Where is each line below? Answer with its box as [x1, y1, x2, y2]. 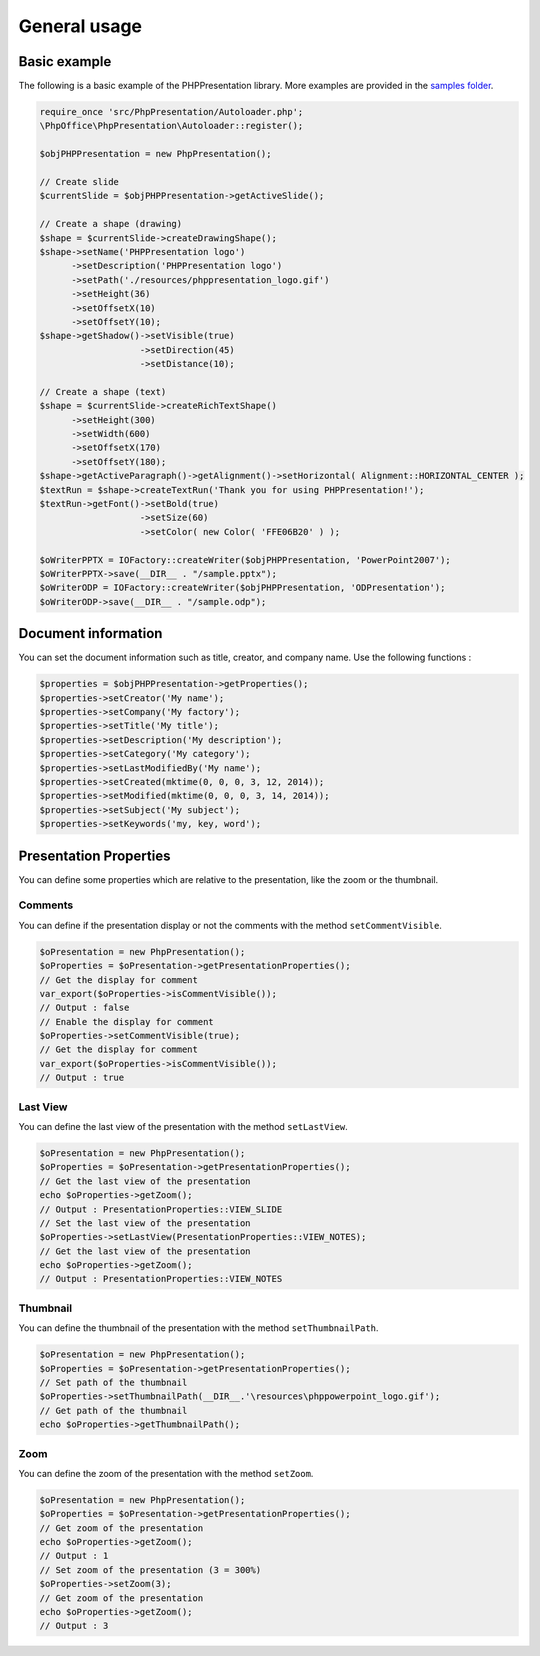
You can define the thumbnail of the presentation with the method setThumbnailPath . [18, 1322, 379, 1334]
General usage [18, 15, 143, 37]
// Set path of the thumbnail [39, 1376, 188, 1388]
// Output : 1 [39, 1550, 109, 1562]
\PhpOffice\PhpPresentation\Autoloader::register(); [39, 120, 304, 132]
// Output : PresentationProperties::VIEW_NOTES [39, 1273, 283, 1285]
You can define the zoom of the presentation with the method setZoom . [18, 1467, 314, 1479]
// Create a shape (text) [39, 386, 167, 397]
